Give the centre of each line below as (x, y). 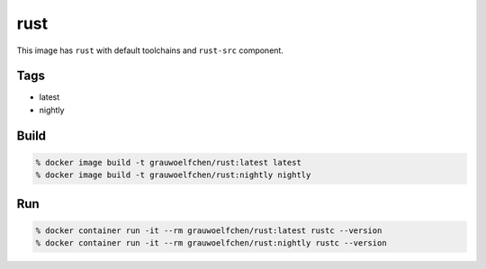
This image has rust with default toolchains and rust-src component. (150, 50)
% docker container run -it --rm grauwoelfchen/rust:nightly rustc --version (211, 243)
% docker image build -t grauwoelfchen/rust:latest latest (168, 162)
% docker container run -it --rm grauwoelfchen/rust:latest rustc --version (209, 230)
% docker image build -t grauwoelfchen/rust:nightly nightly (173, 175)
